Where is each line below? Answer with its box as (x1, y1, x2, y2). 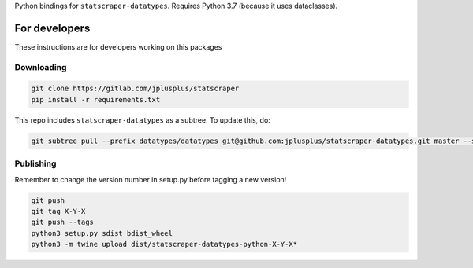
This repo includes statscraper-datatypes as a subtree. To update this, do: (14, 115, 271, 125)
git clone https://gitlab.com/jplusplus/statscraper (31, 84, 240, 94)
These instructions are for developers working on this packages (14, 42, 222, 51)
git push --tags (31, 218, 95, 227)
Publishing (14, 158, 57, 169)
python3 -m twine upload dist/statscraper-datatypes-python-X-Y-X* (31, 240, 298, 249)
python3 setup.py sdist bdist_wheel (31, 229, 173, 237)
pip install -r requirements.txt (31, 95, 161, 104)
